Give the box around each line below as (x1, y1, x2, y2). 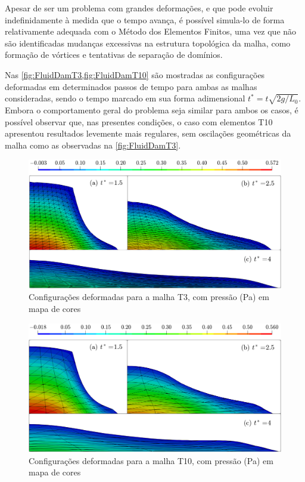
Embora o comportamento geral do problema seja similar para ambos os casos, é (5, 103, 298, 116)
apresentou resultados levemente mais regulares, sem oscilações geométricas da (5, 127, 291, 140)
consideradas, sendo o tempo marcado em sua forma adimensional (5, 92, 245, 104)
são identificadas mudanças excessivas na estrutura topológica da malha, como (5, 36, 291, 49)
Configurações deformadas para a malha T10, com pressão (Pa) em (29, 454, 273, 466)
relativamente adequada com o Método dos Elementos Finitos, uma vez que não (5, 25, 297, 38)
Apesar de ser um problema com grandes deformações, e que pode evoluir (5, 2, 273, 14)
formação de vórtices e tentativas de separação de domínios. (5, 48, 223, 61)
